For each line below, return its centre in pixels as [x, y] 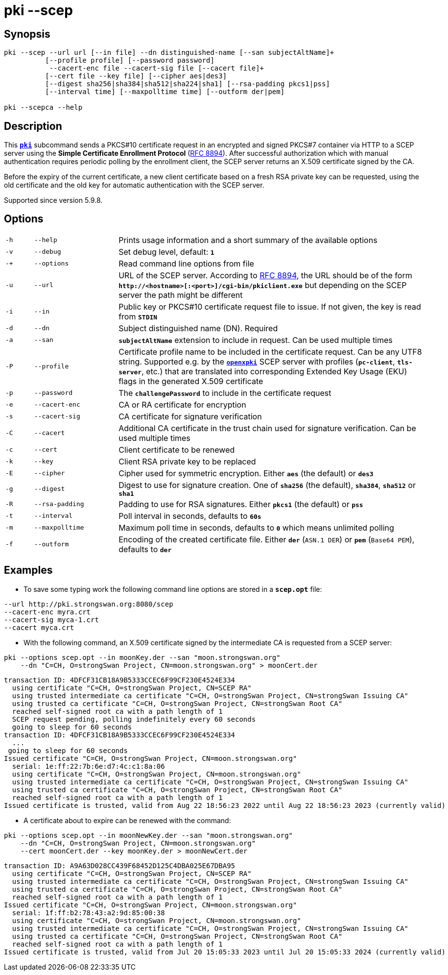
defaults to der [145, 549]
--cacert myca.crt [39, 627]
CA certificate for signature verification [190, 416]
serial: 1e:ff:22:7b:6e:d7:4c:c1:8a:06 [88, 766]
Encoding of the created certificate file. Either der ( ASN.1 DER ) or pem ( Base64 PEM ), [267, 539]
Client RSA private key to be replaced [187, 461]
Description [33, 126]
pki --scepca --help [43, 108]
